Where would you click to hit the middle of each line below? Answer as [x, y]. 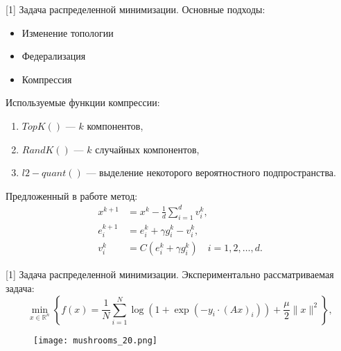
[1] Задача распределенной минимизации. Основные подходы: [135, 9]
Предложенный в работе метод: [72, 195]
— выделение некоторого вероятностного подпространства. [211, 172]
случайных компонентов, [147, 149]
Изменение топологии [68, 32]
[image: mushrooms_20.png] [95, 340]
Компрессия [47, 79]
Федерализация [54, 56]
